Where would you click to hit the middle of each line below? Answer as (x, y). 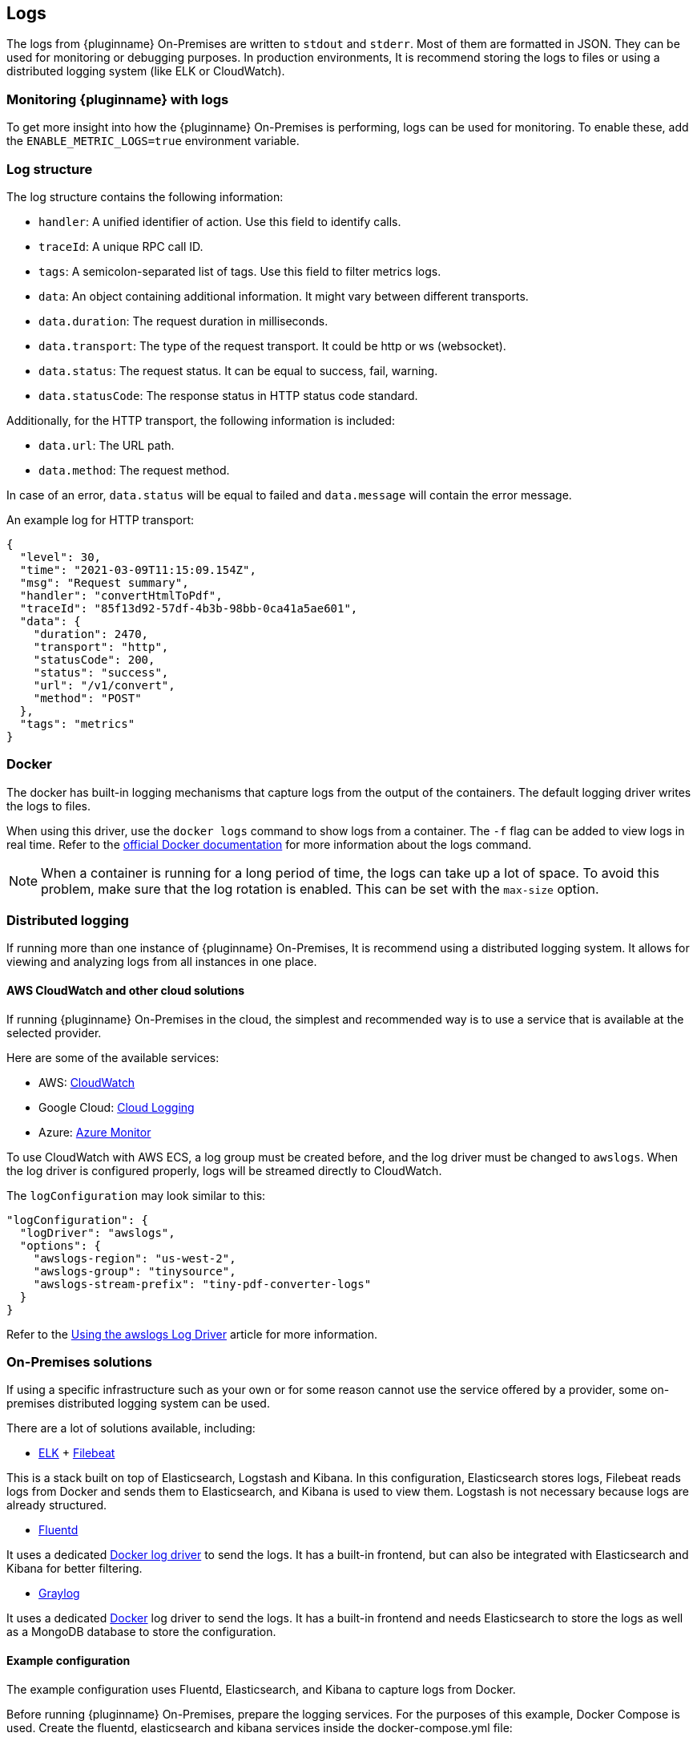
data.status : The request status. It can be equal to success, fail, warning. (238, 370)
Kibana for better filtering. (75, 1569)
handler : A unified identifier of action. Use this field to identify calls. (220, 221)
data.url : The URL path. (107, 445)
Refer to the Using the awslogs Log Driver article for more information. (192, 1334)
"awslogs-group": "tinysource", (135, 1271)
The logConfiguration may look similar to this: (136, 1195)
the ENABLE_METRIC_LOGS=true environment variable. (153, 141)
